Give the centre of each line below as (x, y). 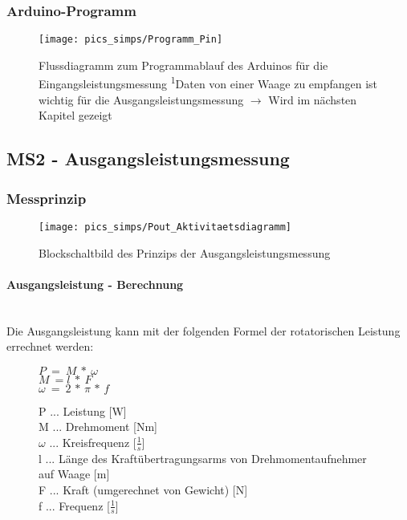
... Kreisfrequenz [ (93, 442)
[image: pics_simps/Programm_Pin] (131, 40)
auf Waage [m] (74, 474)
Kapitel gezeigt (75, 115)
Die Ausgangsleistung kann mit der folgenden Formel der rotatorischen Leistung (203, 330)
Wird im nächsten (313, 99)
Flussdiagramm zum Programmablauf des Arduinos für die (183, 65)
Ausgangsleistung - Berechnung (95, 284)
